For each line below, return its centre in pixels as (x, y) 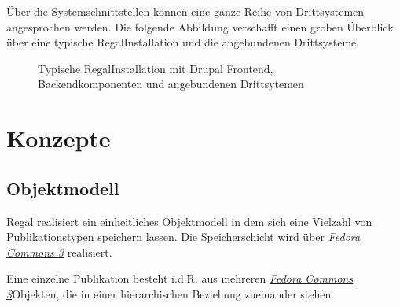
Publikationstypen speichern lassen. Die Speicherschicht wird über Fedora (183, 237)
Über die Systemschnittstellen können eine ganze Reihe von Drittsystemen (185, 11)
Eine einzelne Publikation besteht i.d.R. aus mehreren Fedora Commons (180, 278)
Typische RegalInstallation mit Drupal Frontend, (156, 68)
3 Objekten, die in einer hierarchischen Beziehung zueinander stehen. (171, 293)
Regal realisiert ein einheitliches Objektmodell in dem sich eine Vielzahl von (189, 221)
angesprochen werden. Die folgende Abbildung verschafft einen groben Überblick (200, 26)
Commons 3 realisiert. (59, 252)
